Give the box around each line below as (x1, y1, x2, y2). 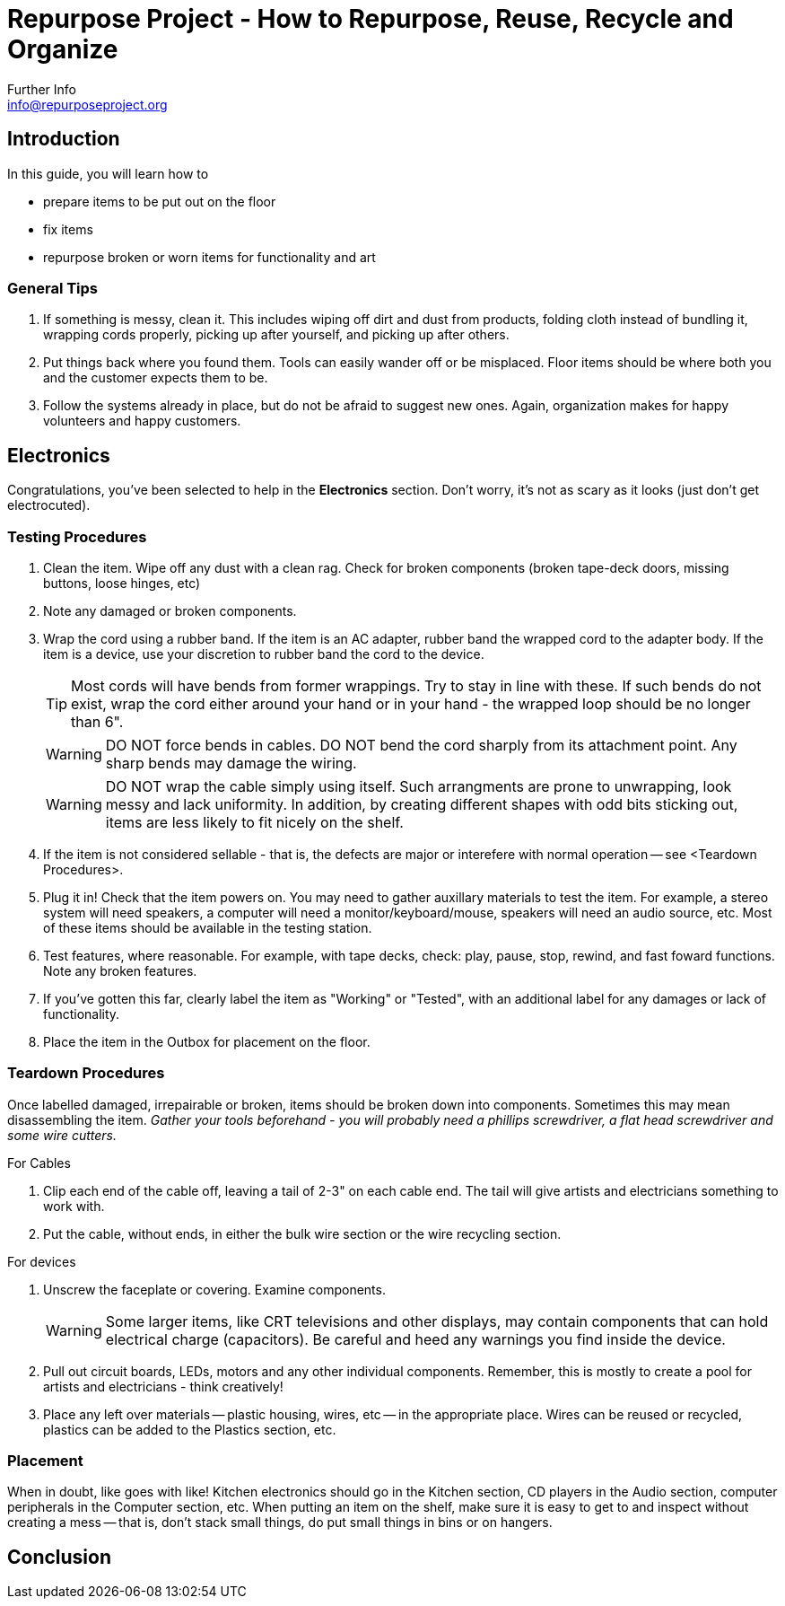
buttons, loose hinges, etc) (43, 575, 201, 591)
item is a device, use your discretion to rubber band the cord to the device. (43, 645, 484, 662)
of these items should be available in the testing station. (43, 919, 372, 935)
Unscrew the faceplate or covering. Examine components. (43, 1281, 386, 1297)
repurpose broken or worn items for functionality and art (43, 249, 376, 265)
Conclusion (7, 1545, 112, 1568)
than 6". (71, 712, 124, 731)
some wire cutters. (7, 1127, 118, 1143)
